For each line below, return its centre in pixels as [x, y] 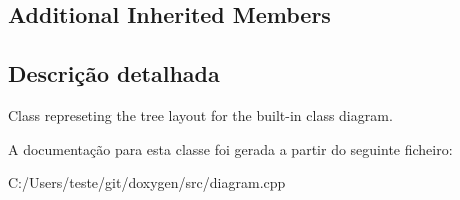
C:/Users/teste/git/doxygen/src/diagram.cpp [147, 182]
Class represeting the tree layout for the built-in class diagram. [200, 114]
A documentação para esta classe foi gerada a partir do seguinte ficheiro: [230, 148]
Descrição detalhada [114, 73]
